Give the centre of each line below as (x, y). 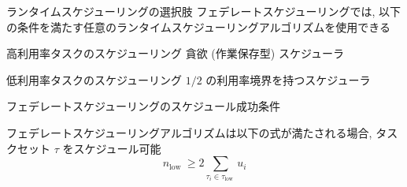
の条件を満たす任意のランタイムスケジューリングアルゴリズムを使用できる (199, 26)
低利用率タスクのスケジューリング (94, 79)
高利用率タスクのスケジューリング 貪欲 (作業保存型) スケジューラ (175, 53)
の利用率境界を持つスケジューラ (288, 79)
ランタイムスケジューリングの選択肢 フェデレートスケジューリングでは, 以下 (203, 11)
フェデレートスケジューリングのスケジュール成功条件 (144, 106)
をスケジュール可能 (112, 148)
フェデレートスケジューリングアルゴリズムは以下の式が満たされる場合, (189, 132)
